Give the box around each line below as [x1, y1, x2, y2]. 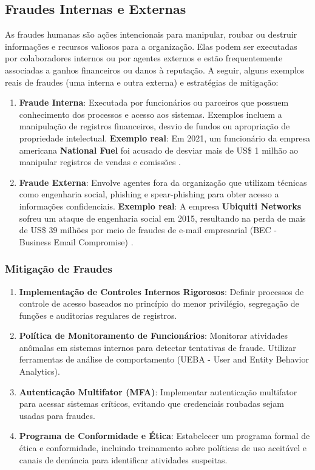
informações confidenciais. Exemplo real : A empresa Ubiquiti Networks [19, 199, 302, 212]
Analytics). [19, 365, 60, 378]
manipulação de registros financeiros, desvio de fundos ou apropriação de [19, 120, 290, 132]
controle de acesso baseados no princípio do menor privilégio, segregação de [19, 297, 299, 310]
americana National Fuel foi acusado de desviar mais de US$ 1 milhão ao [19, 143, 299, 156]
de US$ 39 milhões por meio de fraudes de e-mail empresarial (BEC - [19, 223, 277, 236]
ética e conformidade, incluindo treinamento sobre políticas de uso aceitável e [19, 441, 307, 454]
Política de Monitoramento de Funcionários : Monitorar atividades [19, 329, 288, 342]
